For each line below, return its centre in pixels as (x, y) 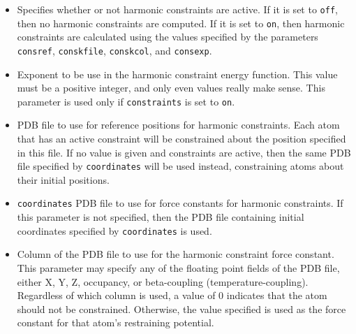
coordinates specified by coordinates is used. (114, 230)
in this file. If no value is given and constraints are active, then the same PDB (184, 152)
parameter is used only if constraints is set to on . (126, 101)
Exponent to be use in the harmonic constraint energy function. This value (177, 74)
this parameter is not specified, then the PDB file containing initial (161, 217)
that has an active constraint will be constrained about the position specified (181, 138)
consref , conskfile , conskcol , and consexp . (114, 50)
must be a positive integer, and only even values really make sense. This (171, 88)
